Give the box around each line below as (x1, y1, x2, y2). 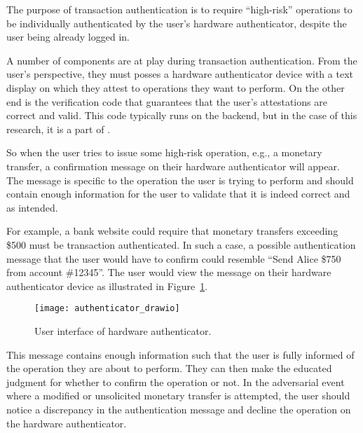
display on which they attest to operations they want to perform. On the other (6, 80, 345, 95)
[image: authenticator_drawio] (34, 303, 180, 314)
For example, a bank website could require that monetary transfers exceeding (6, 224, 338, 238)
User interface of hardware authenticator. (34, 323, 212, 338)
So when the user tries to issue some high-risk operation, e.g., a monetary (6, 145, 322, 160)
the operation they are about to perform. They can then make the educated (6, 361, 332, 376)
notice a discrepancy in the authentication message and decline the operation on (6, 401, 351, 416)
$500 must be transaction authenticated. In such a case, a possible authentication (6, 237, 356, 252)
